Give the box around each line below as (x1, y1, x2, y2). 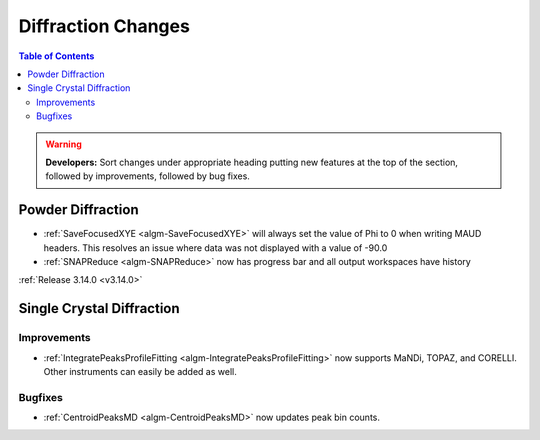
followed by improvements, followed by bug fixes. (45, 170, 250, 182)
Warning (45, 138, 82, 150)
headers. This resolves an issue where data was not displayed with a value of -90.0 (43, 241, 388, 254)
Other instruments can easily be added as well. (43, 365, 237, 377)
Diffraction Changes (18, 15, 190, 37)
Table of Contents (18, 50, 95, 62)
